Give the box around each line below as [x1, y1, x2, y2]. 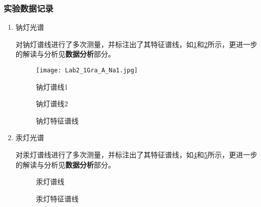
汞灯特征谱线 [36, 193, 79, 203]
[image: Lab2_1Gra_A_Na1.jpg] [36, 67, 138, 74]
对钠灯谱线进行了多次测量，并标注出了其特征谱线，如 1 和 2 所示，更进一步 [15, 38, 257, 49]
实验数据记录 [4, 2, 54, 14]
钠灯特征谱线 [36, 115, 79, 126]
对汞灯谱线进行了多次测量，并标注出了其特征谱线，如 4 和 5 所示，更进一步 [15, 149, 257, 160]
